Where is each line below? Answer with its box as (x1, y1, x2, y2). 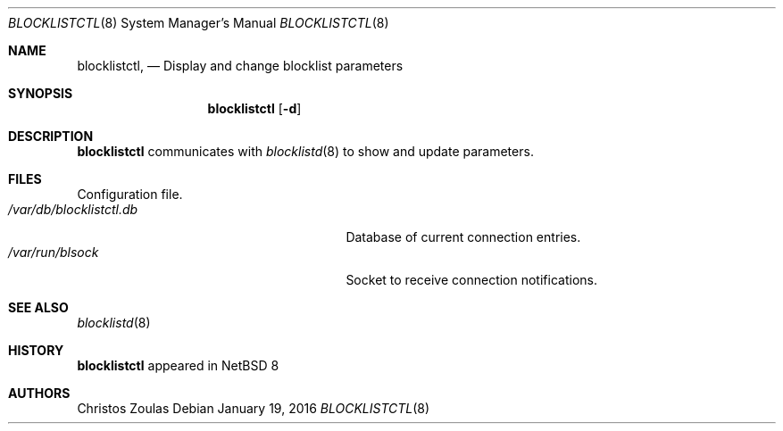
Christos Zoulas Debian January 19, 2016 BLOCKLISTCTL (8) (77, 401, 430, 416)
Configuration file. (77, 186, 183, 202)
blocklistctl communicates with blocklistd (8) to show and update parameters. (77, 144, 534, 159)
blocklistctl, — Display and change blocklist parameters (77, 58, 404, 73)
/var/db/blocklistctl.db (8, 202, 138, 217)
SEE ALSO (8, 300, 69, 315)
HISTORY (8, 343, 64, 358)
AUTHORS (8, 385, 71, 401)
